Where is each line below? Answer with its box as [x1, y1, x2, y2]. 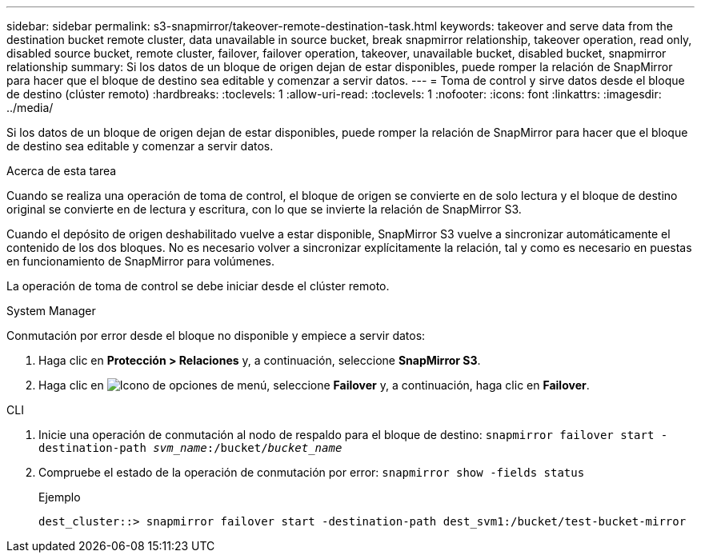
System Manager [6, 304, 96, 317]
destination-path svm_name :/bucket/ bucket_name [38, 441, 342, 454]
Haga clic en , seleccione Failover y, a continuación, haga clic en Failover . [38, 378, 590, 392]
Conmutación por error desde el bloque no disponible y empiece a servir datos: [6, 329, 426, 342]
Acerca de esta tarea [6, 164, 117, 178]
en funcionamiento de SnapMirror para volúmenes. [6, 254, 274, 268]
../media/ [6, 101, 54, 114]
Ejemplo [38, 490, 81, 504]
